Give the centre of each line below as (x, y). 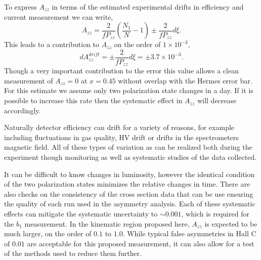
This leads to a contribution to (52, 44)
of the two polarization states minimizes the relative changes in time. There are (127, 184)
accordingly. (23, 110)
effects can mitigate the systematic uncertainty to (81, 214)
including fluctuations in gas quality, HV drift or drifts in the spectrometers (121, 137)
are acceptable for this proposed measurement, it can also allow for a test (141, 243)
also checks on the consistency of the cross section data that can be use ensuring (129, 193)
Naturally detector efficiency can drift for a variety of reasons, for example (119, 127)
